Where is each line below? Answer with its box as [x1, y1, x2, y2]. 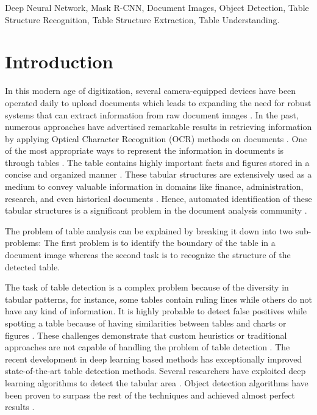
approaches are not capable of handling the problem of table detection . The [5, 341, 290, 353]
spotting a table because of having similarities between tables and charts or [5, 317, 287, 329]
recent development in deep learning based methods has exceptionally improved [5, 352, 302, 365]
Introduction [5, 49, 113, 74]
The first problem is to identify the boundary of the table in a [43, 236, 276, 249]
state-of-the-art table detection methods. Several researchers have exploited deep [5, 364, 306, 377]
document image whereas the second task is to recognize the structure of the [5, 248, 291, 261]
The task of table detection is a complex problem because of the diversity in [5, 281, 289, 294]
